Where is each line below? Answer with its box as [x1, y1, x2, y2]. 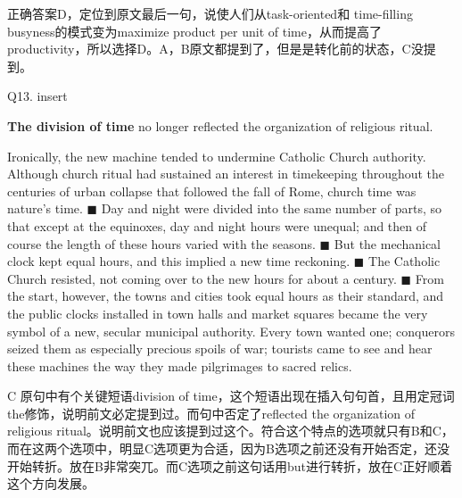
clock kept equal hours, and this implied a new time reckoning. [7, 252, 351, 270]
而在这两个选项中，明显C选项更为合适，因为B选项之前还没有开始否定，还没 [7, 439, 450, 458]
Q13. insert [7, 87, 68, 105]
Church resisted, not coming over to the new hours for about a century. [7, 269, 397, 287]
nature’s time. [7, 199, 83, 218]
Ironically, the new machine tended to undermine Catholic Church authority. [7, 146, 426, 165]
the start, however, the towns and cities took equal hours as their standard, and [7, 286, 444, 305]
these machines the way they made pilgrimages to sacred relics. [7, 356, 352, 375]
